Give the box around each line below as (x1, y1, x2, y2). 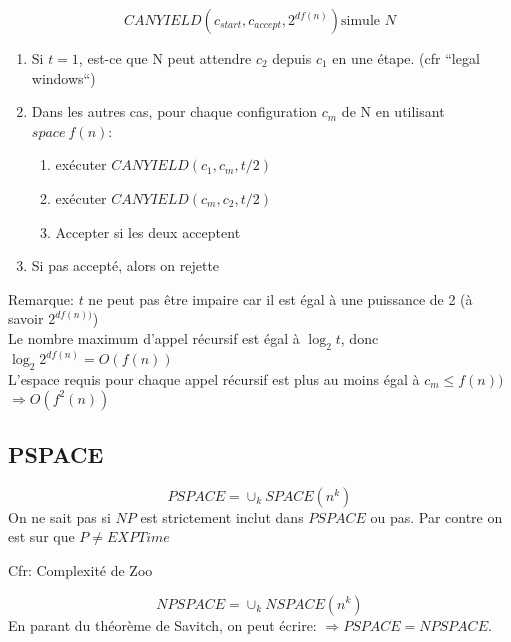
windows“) (31, 67, 96, 88)
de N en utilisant (341, 101, 445, 122)
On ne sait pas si (8, 506, 111, 527)
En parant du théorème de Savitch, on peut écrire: (8, 614, 317, 635)
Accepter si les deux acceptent (55, 221, 241, 242)
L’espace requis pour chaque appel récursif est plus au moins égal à (8, 368, 420, 389)
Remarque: (8, 288, 74, 309)
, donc (340, 327, 379, 348)
